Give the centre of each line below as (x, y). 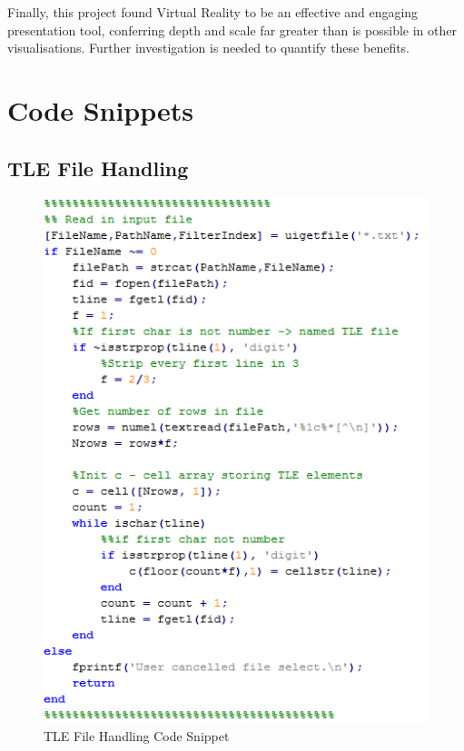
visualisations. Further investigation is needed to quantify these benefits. (209, 48)
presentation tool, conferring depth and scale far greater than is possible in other (232, 30)
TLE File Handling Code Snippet (137, 736)
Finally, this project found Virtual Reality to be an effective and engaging (213, 12)
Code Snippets (101, 109)
